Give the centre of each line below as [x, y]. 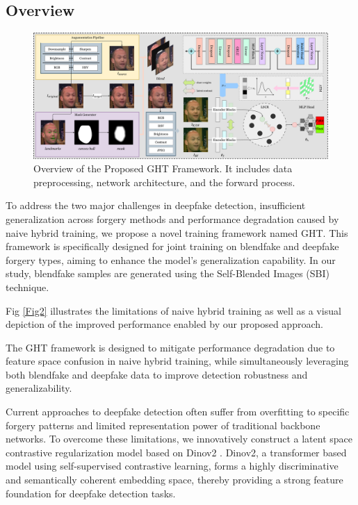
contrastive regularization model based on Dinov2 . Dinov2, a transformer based [176, 452]
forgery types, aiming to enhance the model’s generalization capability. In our [171, 259]
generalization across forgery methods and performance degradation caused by [172, 218]
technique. [27, 287]
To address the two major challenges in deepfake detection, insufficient [156, 205]
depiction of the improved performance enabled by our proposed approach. [164, 324]
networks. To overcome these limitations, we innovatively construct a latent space [179, 439]
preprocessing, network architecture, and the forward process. [164, 182]
